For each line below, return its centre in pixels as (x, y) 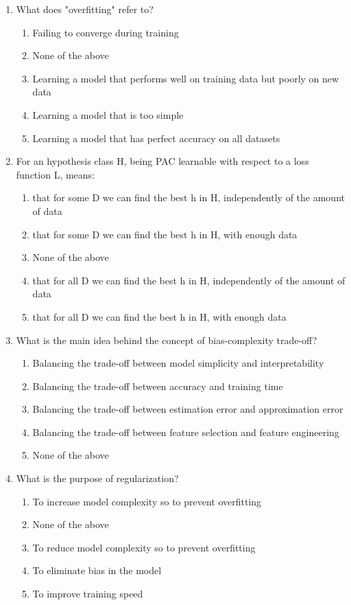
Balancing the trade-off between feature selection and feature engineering (186, 432)
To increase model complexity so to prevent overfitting (147, 501)
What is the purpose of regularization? (97, 478)
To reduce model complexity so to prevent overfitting (144, 547)
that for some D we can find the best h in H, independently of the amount (189, 197)
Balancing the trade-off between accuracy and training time (158, 386)
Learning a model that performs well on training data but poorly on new (186, 78)
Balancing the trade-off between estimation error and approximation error (188, 409)
